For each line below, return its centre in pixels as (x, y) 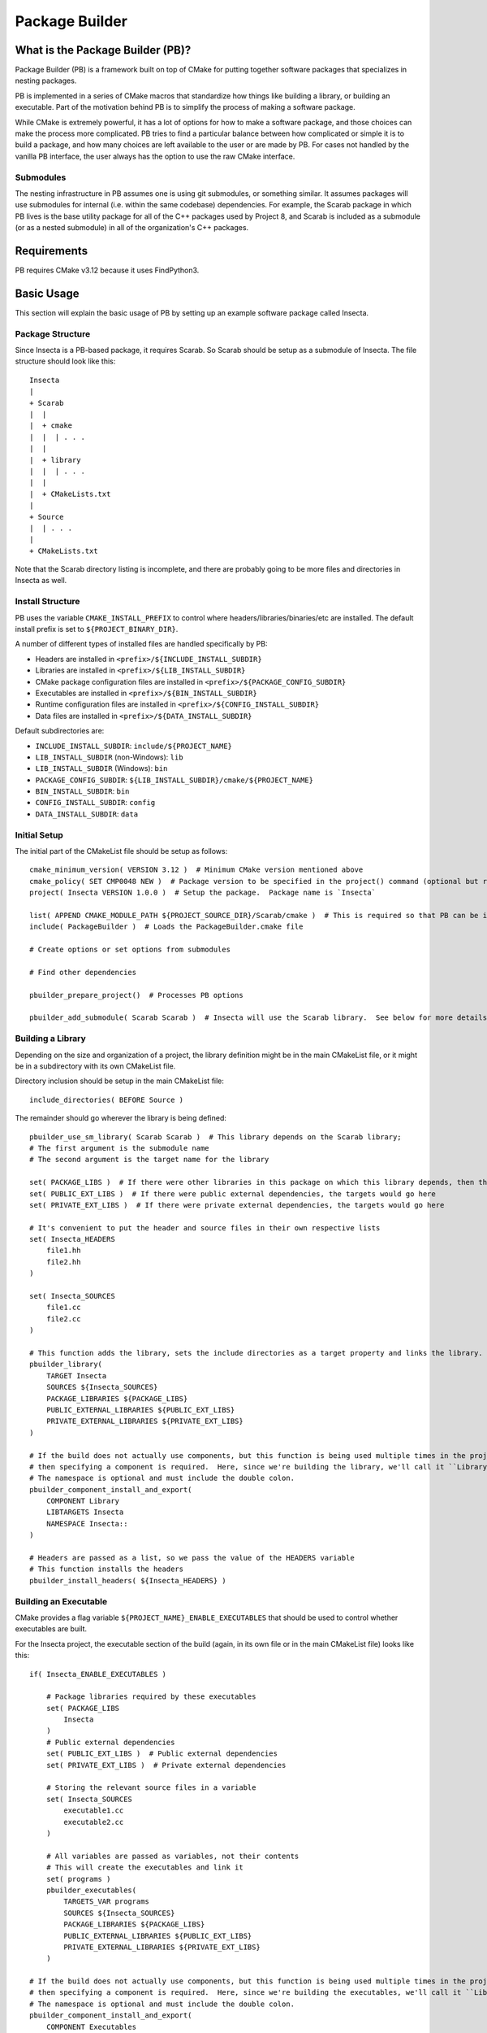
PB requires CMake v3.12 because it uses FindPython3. (107, 270)
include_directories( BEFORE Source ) (107, 1099)
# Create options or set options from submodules (130, 950)
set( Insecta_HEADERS (72, 1239)
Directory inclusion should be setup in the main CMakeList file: (120, 1081)
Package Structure (53, 333)
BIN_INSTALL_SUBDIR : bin (82, 791)
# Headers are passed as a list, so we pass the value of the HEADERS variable (192, 1558)
